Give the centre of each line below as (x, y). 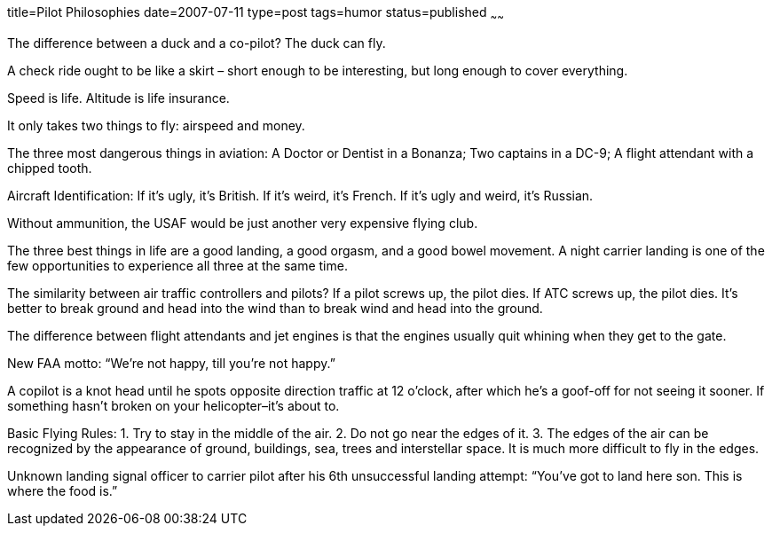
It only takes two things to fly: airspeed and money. (156, 125)
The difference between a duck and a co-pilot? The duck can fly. (197, 43)
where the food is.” (63, 490)
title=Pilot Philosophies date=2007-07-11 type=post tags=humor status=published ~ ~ (256, 14)
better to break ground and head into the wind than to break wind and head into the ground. (275, 308)
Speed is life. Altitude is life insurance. (118, 98)
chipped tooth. (50, 168)
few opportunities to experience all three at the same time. (177, 265)
